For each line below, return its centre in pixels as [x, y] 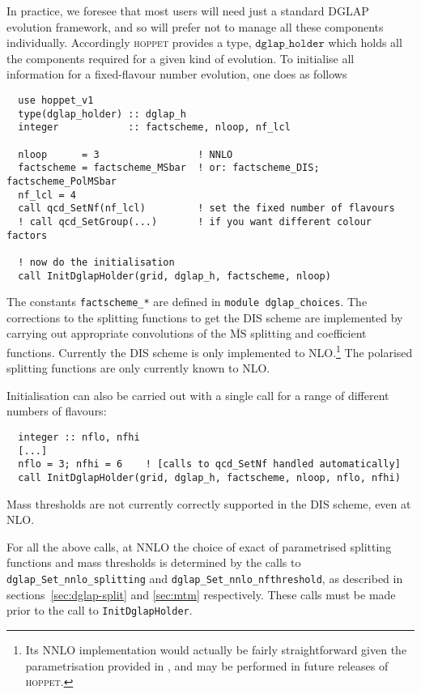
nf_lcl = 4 [47, 195]
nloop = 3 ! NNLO [125, 154]
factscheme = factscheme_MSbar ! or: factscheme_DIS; [169, 168]
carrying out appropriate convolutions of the [117, 333]
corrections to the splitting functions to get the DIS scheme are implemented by [205, 317]
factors [27, 235]
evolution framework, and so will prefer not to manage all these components [195, 26]
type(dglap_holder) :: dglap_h [102, 114]
